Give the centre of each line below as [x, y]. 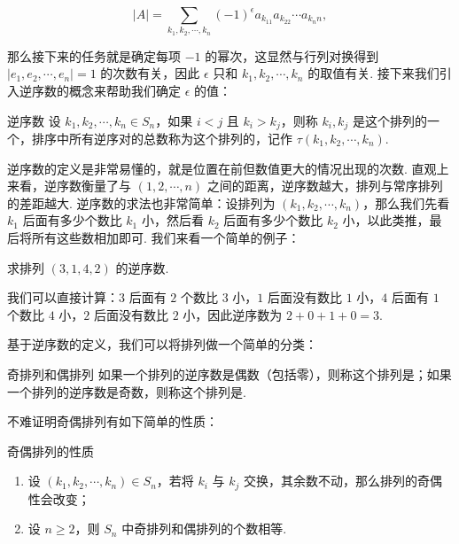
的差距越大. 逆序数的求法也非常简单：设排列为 [141, 202]
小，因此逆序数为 [233, 314]
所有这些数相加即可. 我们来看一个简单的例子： [166, 237]
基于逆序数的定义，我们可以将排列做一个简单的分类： [162, 344]
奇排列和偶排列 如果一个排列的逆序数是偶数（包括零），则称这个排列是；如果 [229, 373]
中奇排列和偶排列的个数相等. [204, 528]
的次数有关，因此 [150, 73]
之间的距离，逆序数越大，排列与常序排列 [325, 186]
